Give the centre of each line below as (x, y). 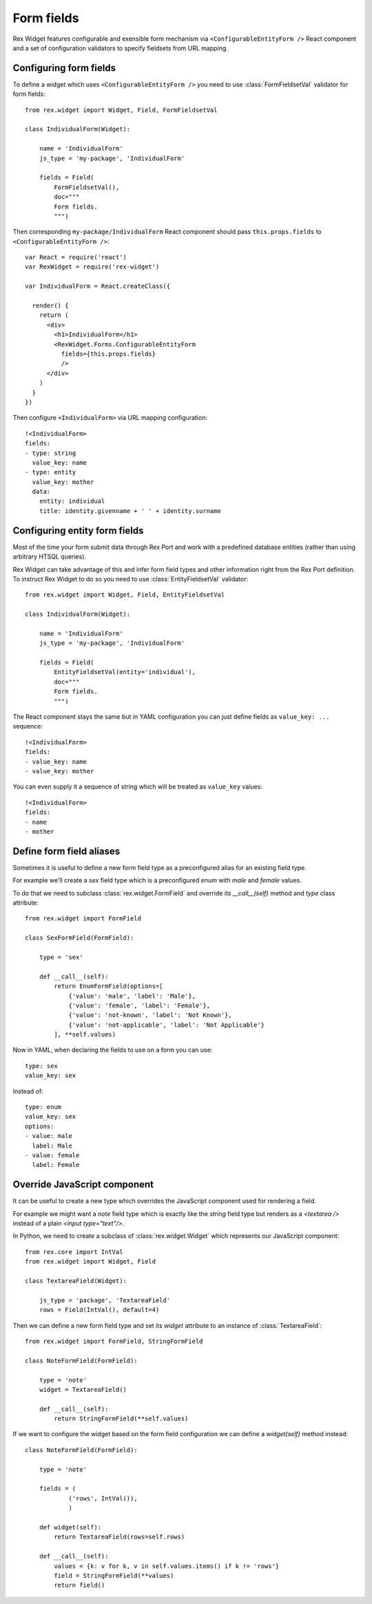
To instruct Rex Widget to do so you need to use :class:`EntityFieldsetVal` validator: (130, 579)
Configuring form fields (64, 68)
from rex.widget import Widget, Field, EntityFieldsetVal (125, 595)
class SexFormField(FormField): (80, 938)
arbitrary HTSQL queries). (49, 557)
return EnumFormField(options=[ (108, 986)
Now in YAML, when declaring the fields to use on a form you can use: (113, 1050)
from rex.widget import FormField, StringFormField (114, 1341)
